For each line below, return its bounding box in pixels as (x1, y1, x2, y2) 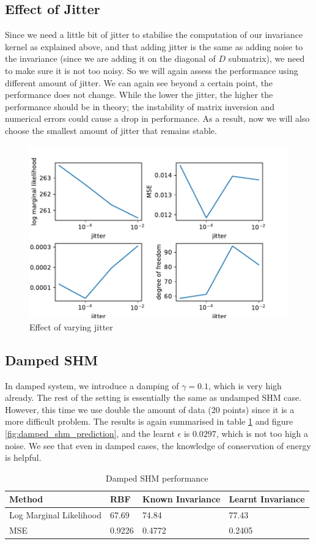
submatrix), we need (228, 52, 305, 65)
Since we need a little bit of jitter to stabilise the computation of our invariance (5, 28, 303, 41)
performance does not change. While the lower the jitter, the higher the (5, 88, 273, 101)
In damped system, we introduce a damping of (5, 379, 179, 392)
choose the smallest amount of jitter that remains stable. (5, 124, 217, 136)
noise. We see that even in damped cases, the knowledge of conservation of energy (5, 439, 311, 452)
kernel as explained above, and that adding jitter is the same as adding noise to (5, 40, 303, 53)
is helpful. (5, 451, 42, 464)
